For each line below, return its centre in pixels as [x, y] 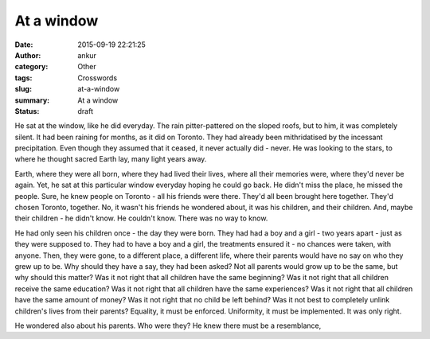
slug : [23, 89]
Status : [27, 111]
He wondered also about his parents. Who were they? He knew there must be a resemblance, [168, 325]
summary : [32, 100]
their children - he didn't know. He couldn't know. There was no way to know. [141, 218]
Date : [24, 45]
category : [31, 67]
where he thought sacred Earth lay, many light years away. [111, 159]
